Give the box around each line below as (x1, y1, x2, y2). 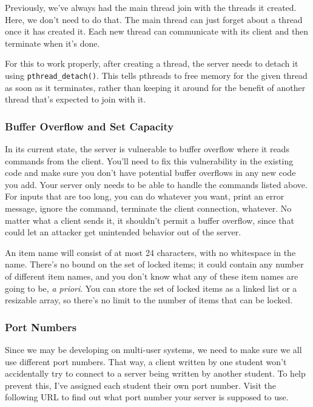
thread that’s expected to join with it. (5, 93, 146, 106)
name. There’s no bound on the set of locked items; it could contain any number (5, 258, 304, 271)
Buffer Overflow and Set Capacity (5, 118, 174, 133)
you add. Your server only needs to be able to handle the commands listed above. (5, 178, 308, 190)
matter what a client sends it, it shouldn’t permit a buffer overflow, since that (5, 214, 294, 226)
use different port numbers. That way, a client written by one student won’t (5, 355, 287, 368)
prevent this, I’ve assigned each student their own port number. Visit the (5, 378, 276, 391)
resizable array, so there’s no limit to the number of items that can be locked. (5, 294, 293, 306)
